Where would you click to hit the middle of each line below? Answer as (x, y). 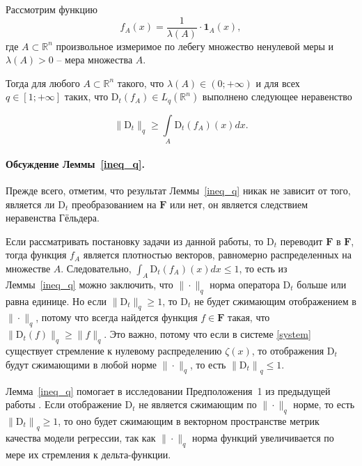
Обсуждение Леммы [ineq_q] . (75, 163)
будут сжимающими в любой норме (81, 364)
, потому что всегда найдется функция (117, 317)
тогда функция (36, 255)
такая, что (249, 317)
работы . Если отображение (64, 404)
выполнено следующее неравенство (277, 96)
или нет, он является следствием (239, 204)
